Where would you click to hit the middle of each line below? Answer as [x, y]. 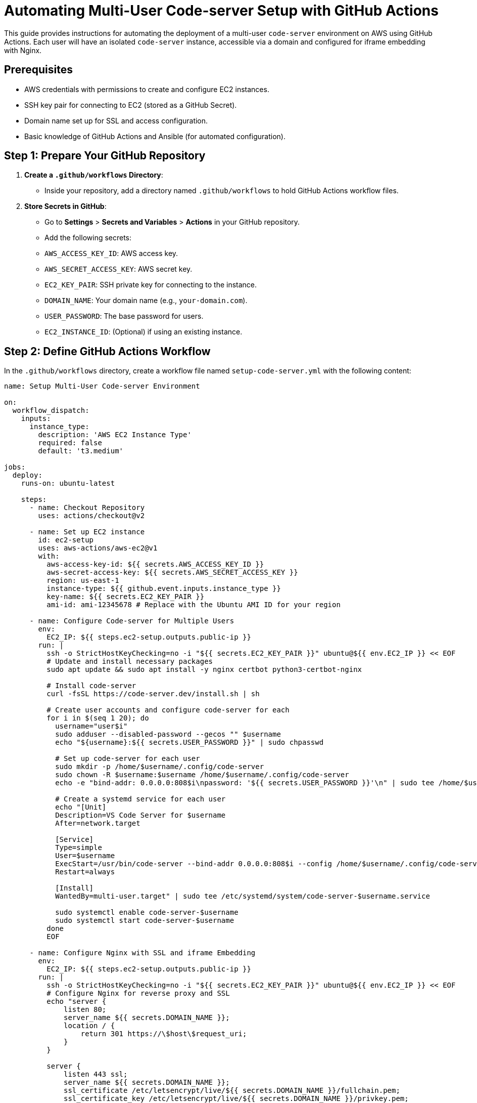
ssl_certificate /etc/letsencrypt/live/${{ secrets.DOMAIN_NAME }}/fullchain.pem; [232, 1091]
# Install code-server [91, 686]
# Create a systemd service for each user [140, 799]
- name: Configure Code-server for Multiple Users [132, 621]
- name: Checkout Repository [87, 508]
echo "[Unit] [81, 807]
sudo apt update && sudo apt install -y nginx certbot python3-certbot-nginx [204, 670]
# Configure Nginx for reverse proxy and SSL [138, 993]
